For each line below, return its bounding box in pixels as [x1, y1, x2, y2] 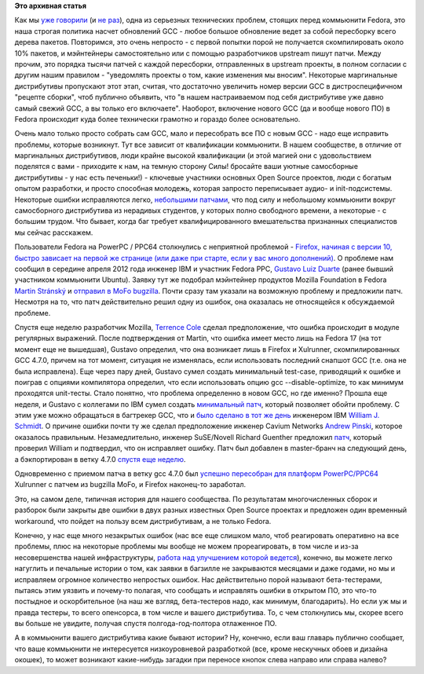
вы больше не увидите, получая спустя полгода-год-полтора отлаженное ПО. [14, 619, 277, 628]
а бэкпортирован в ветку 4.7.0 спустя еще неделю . [14, 454, 186, 463]
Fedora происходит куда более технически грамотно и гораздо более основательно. [14, 114, 301, 123]
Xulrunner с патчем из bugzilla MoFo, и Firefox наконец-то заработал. [14, 480, 247, 489]
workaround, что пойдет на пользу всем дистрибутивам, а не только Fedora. [14, 516, 272, 526]
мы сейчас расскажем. [14, 228, 93, 237]
